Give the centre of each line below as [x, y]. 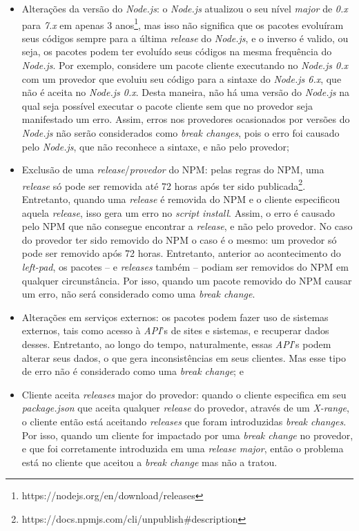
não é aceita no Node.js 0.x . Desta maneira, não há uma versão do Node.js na [185, 92]
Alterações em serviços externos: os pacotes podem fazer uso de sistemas [175, 317]
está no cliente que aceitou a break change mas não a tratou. [149, 462]
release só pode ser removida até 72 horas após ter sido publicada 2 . [164, 184]
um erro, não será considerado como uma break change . [138, 294]
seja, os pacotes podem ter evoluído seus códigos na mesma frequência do [177, 51]
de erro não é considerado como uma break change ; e [133, 371]
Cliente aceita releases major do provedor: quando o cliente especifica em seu [184, 394]
